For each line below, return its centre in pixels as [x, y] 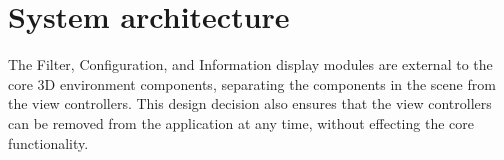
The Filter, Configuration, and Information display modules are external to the [250, 64]
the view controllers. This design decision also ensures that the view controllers [250, 103]
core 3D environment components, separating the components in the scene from [252, 83]
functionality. [48, 142]
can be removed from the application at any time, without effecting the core [241, 122]
